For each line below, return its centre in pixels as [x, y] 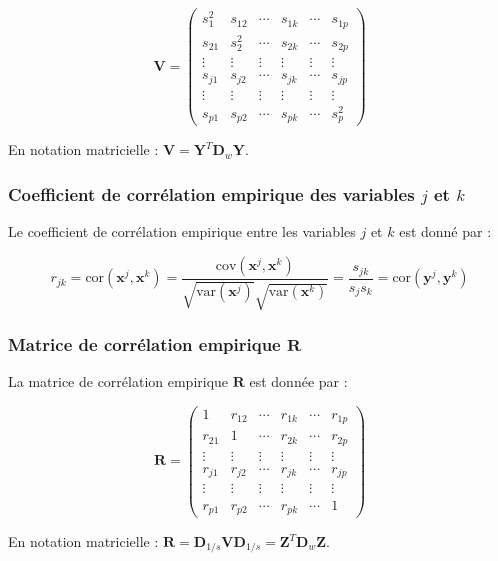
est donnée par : [298, 381]
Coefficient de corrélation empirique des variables [211, 193]
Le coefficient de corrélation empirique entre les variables [182, 231]
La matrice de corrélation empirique [118, 381]
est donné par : [445, 231]
